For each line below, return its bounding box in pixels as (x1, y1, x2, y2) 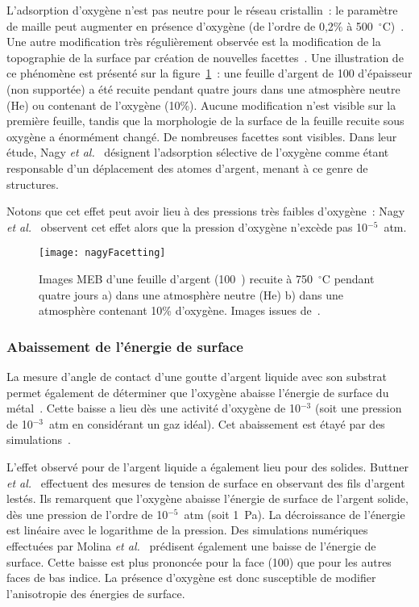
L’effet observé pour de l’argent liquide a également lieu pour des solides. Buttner (6, 458, 409, 475)
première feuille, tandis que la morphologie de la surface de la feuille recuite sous (6, 112, 404, 129)
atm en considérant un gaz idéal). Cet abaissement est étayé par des (48, 415, 385, 432)
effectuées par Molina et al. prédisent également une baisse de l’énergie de (6, 537, 376, 554)
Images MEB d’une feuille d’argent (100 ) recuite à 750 (39, 270, 313, 287)
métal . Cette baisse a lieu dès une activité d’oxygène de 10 (6, 400, 301, 417)
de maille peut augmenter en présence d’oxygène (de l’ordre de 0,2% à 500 (6, 17, 373, 34)
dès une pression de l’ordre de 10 (6, 505, 168, 522)
